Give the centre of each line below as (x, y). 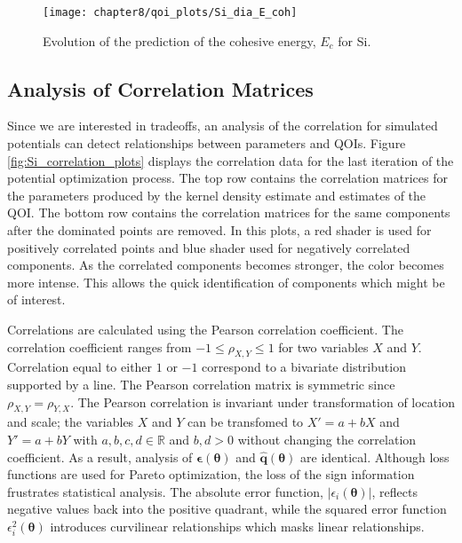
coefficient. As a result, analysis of (100, 456)
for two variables (323, 346)
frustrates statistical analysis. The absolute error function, (165, 491)
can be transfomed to (246, 422)
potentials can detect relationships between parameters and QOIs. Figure (207, 143)
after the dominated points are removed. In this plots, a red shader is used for (219, 230)
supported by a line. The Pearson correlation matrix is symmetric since (201, 384)
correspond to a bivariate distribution (304, 367)
